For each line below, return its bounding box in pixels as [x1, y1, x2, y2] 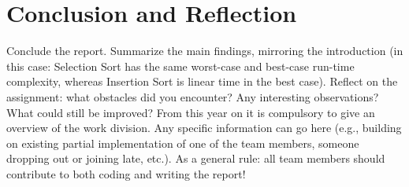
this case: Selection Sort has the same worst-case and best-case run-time [6, 57, 355, 74]
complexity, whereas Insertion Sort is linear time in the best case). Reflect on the [6, 73, 398, 90]
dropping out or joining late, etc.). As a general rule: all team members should [6, 150, 385, 167]
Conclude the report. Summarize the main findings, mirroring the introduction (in [6, 42, 403, 59]
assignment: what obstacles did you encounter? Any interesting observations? [6, 88, 379, 104]
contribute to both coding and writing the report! [6, 165, 246, 181]
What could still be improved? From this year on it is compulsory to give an [6, 104, 375, 120]
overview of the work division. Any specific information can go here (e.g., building [6, 119, 402, 136]
